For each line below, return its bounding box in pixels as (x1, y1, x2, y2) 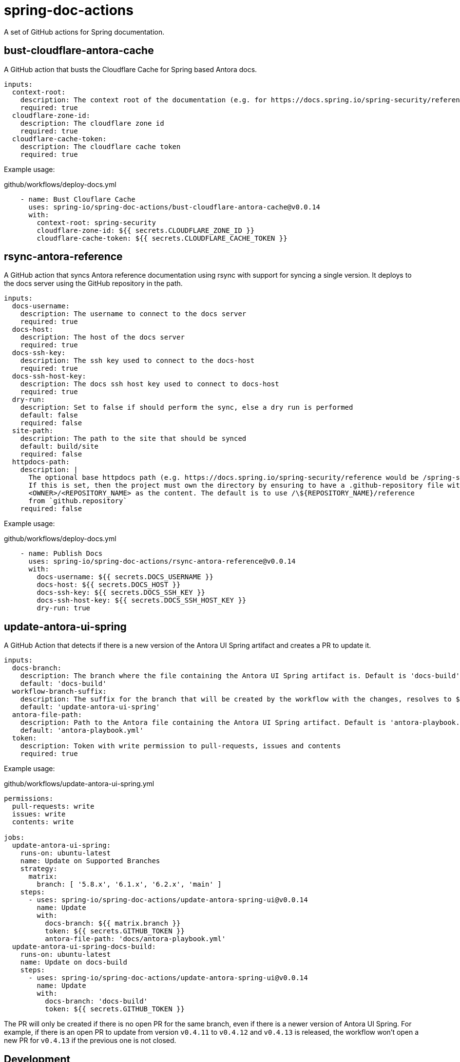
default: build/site (20, 442, 98, 451)
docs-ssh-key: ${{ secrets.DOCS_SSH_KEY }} (37, 588, 206, 597)
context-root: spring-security (37, 218, 156, 227)
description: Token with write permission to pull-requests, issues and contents (20, 742, 341, 750)
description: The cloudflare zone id (20, 119, 164, 127)
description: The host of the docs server (20, 333, 185, 341)
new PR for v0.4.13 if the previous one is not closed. (4, 1036, 176, 1045)
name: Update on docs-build (20, 958, 127, 967)
